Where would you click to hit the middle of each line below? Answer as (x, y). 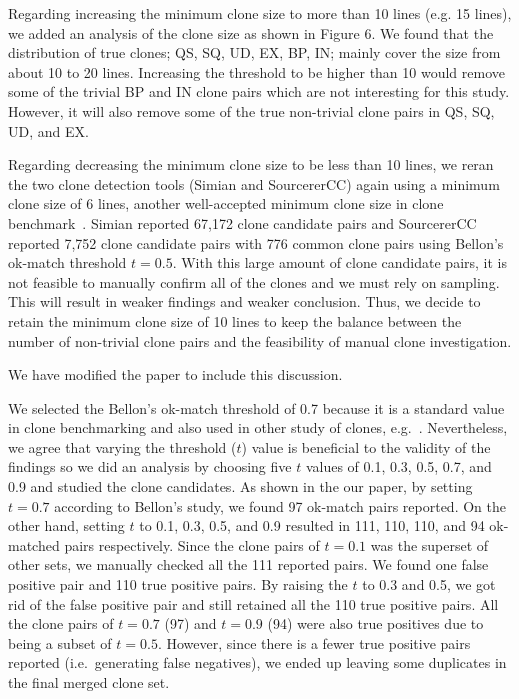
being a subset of (60, 642)
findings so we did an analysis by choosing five (150, 466)
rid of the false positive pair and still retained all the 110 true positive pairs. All (253, 603)
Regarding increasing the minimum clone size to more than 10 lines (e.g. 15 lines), (260, 13)
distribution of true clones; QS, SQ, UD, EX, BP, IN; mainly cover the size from (254, 52)
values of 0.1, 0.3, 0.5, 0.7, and (398, 466)
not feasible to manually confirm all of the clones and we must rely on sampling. (254, 281)
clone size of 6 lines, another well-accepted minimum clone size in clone (226, 203)
